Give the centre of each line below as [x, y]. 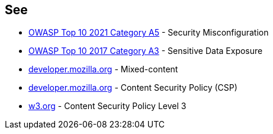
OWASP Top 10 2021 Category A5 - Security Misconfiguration [149, 33]
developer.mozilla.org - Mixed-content [103, 69]
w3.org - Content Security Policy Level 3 [107, 106]
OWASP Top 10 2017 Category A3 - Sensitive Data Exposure [146, 51]
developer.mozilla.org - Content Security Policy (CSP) [133, 88]
